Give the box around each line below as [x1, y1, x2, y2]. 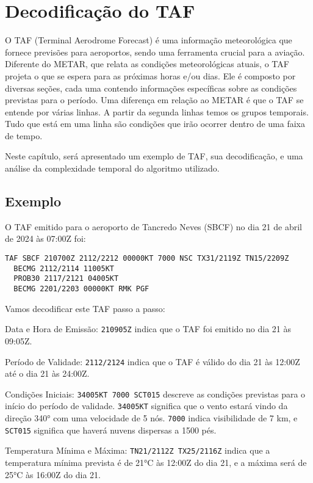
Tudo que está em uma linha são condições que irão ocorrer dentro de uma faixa [5, 117, 305, 130]
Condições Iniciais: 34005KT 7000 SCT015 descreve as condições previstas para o [5, 387, 306, 400]
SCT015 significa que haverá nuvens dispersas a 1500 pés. [5, 423, 217, 436]
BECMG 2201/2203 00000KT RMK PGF [13, 285, 149, 294]
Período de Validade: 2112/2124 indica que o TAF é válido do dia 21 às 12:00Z [5, 355, 300, 368]
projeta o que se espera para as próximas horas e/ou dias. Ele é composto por [5, 69, 296, 82]
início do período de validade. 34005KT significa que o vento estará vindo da [5, 399, 288, 412]
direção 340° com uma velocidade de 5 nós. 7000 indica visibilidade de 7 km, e [5, 412, 298, 424]
